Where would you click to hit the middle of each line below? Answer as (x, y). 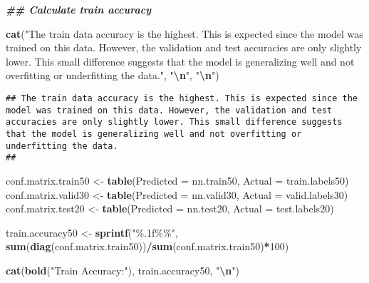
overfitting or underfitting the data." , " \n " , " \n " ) (113, 75)
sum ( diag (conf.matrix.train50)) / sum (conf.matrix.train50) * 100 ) (147, 246)
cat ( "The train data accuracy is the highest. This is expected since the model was (184, 33)
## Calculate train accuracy (79, 9)
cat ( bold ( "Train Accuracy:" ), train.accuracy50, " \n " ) (123, 270)
